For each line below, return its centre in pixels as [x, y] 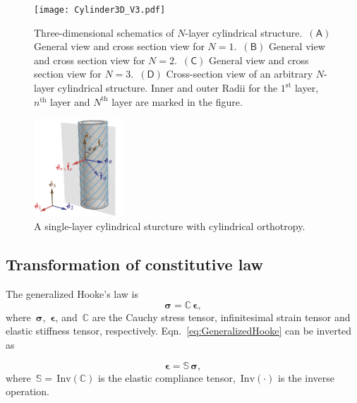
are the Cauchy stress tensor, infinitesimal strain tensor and [221, 317]
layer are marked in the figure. [177, 101]
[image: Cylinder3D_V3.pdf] [100, 10]
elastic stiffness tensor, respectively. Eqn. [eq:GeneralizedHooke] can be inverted [179, 331]
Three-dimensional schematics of [104, 32]
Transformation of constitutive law [134, 264]
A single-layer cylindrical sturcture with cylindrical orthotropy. [170, 226]
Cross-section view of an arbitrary [240, 74]
